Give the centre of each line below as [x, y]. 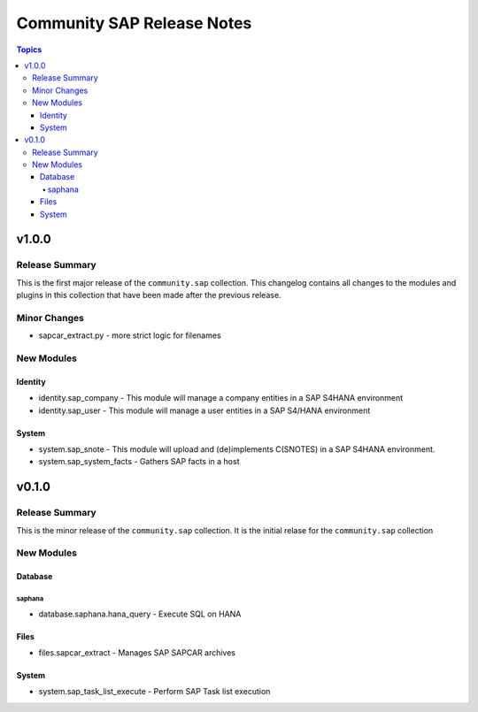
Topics [29, 50]
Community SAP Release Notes [134, 23]
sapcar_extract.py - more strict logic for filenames [130, 335]
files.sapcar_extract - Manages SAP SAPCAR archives [137, 652]
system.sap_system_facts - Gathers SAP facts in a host [139, 462]
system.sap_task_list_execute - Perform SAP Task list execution [154, 692]
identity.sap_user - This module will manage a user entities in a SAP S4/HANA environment [204, 410]
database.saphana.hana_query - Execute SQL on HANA [140, 614]
